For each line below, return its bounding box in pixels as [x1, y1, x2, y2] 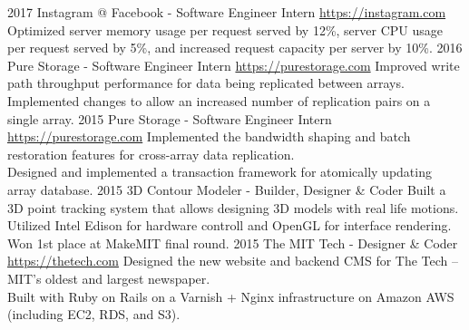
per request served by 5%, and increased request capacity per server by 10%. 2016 [7, 38, 463, 57]
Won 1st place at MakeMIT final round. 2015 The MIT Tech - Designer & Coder [7, 233, 458, 252]
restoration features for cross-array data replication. [7, 144, 295, 163]
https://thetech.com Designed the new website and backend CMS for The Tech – [7, 251, 459, 270]
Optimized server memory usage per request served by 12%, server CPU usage [7, 20, 444, 39]
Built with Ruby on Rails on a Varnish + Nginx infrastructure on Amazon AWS [7, 286, 454, 306]
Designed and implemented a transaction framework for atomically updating [7, 162, 432, 181]
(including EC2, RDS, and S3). [7, 305, 181, 324]
